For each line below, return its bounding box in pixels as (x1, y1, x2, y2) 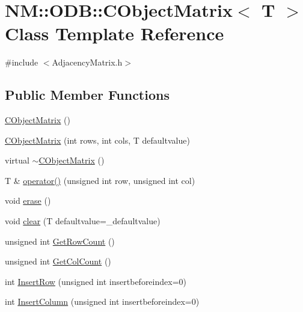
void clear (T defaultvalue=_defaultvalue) (5, 215, 161, 227)
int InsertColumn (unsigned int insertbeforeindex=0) (5, 295, 200, 308)
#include (5, 56, 38, 69)
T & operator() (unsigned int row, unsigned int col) (5, 174, 195, 186)
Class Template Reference (5, 21, 224, 46)
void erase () (5, 194, 51, 207)
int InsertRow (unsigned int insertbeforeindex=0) (5, 275, 186, 287)
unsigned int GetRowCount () (5, 234, 115, 247)
